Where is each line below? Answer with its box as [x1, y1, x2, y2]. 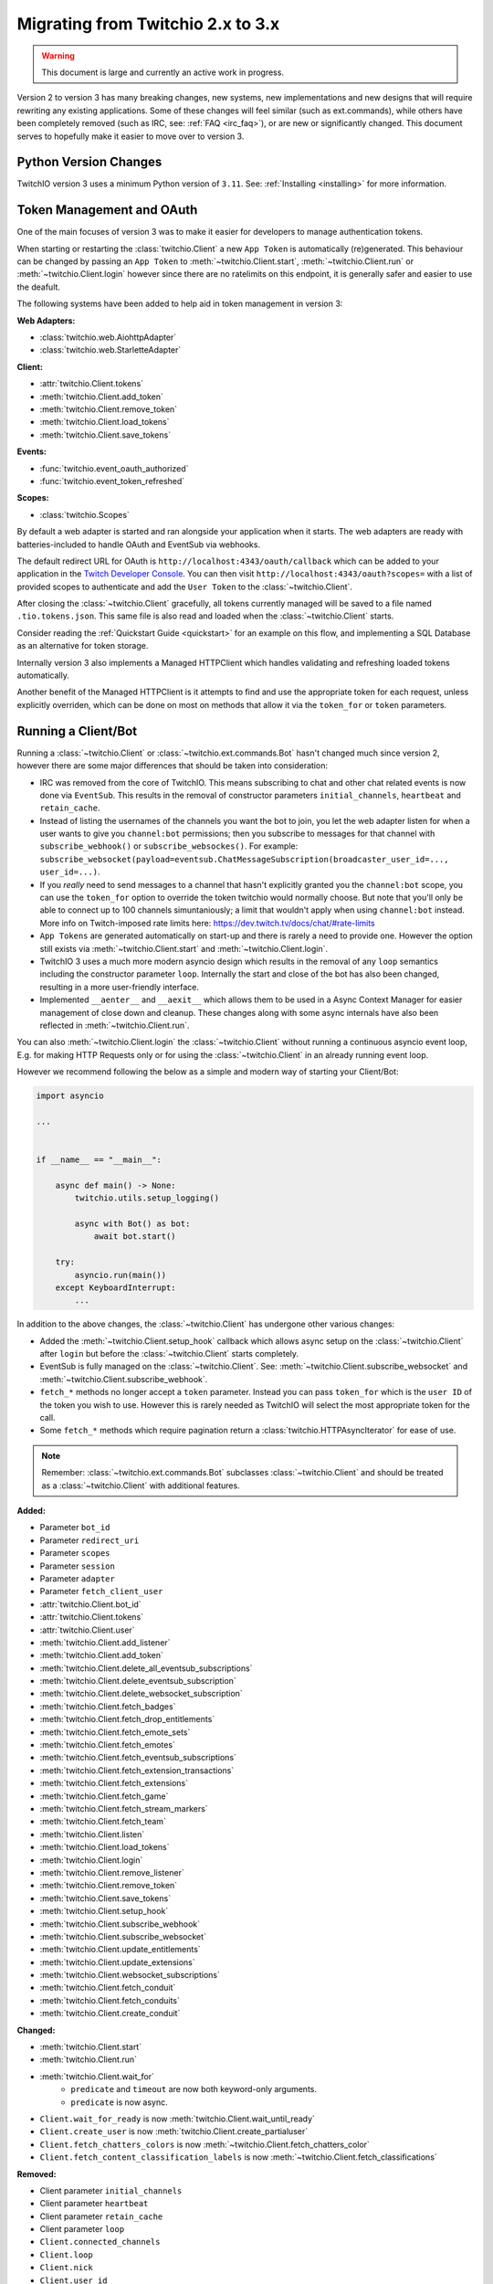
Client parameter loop [39, 2224, 125, 2235]
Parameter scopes [39, 1548, 110, 1559]
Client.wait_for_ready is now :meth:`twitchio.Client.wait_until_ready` [39, 2113, 315, 2124]
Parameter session [39, 1560, 116, 1571]
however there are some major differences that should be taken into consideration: [16, 760, 329, 771]
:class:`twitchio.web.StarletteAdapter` [39, 344, 182, 355]
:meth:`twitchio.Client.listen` [39, 1828, 145, 1840]
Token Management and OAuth [16, 202, 198, 218]
